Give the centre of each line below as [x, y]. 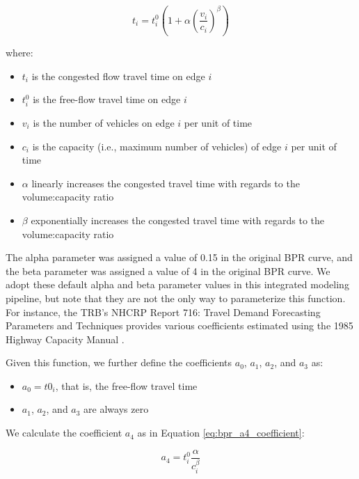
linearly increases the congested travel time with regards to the [166, 183]
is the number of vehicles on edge [104, 122]
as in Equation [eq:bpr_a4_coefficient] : [221, 433]
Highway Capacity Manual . [65, 339]
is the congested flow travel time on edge [118, 76]
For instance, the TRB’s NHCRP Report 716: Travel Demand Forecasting [163, 312]
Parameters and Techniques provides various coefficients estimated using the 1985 [179, 325]
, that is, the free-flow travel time [126, 385]
